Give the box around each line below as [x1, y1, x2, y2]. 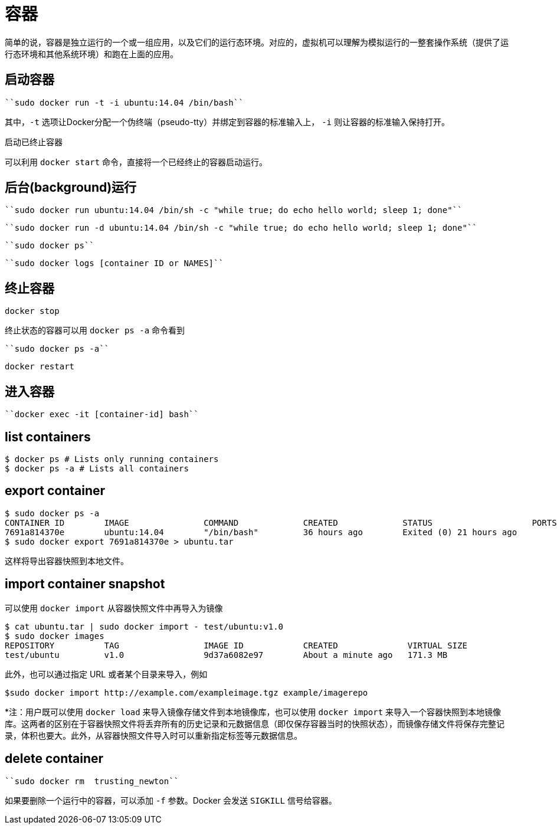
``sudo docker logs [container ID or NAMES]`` [5, 258, 224, 268]
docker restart [5, 362, 75, 372]
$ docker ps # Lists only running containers [5, 454, 219, 464]
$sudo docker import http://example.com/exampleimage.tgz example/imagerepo [5, 687, 368, 697]
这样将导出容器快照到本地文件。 [5, 555, 129, 566]
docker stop [5, 306, 60, 316]
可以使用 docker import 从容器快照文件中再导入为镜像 [5, 602, 223, 613]
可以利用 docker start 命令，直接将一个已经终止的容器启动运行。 [5, 156, 268, 167]
